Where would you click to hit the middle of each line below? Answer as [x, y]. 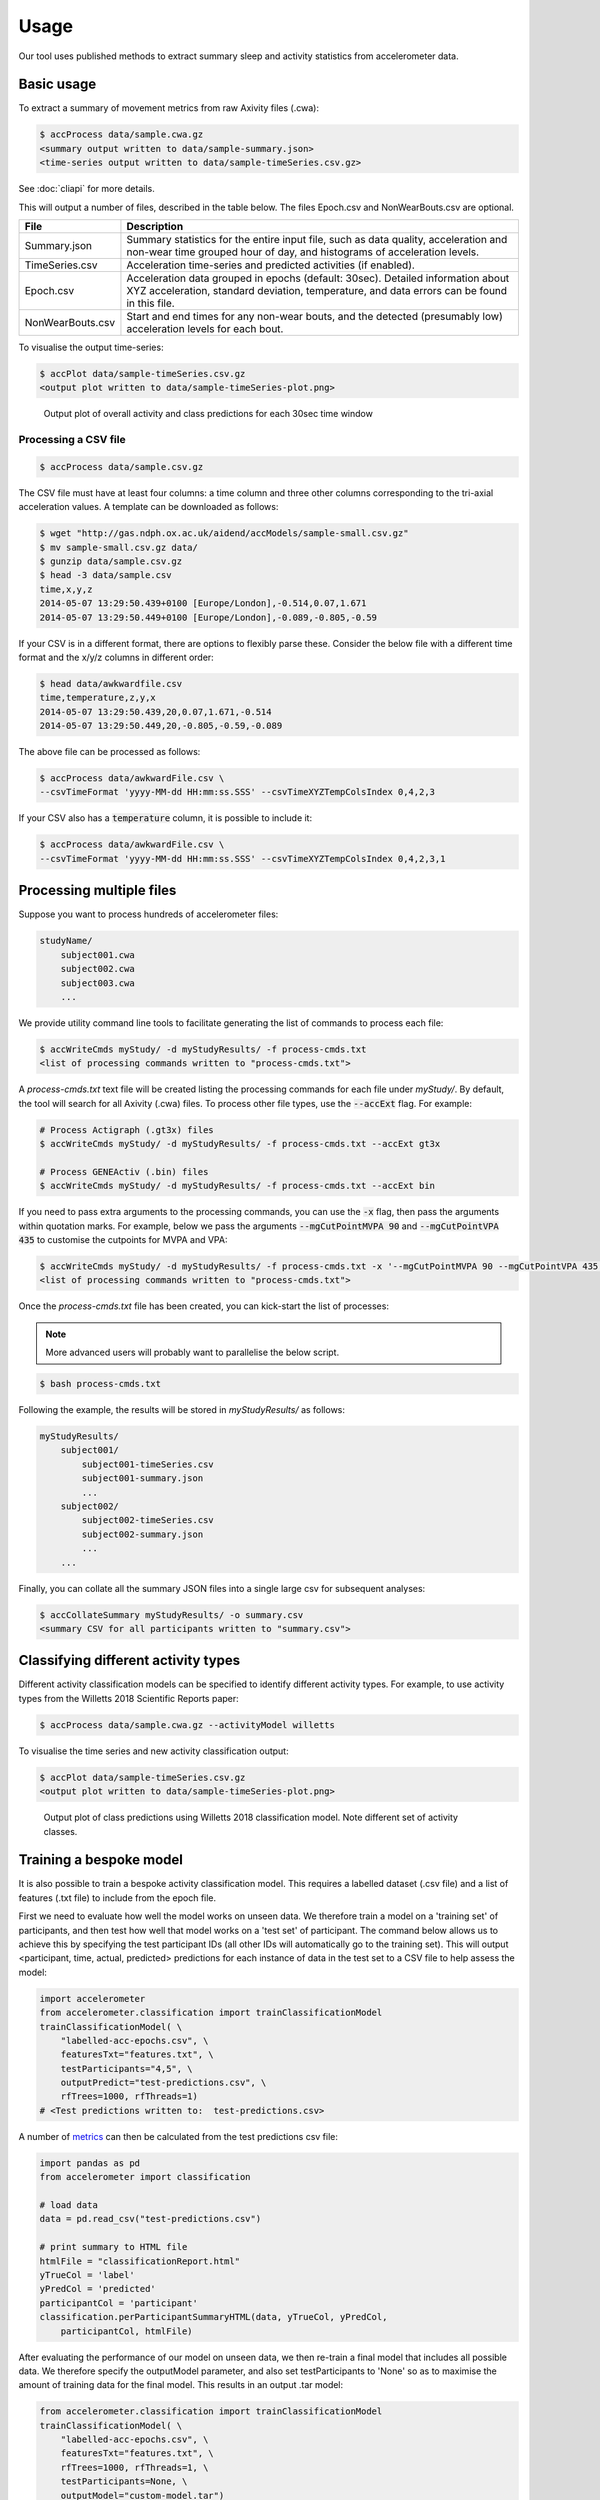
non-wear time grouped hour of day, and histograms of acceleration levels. [303, 252]
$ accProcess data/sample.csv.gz [121, 466]
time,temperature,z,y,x [98, 698]
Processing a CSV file [72, 440]
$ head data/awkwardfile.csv [111, 683]
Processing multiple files [97, 890]
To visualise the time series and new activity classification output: [153, 1751]
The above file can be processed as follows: [109, 752]
